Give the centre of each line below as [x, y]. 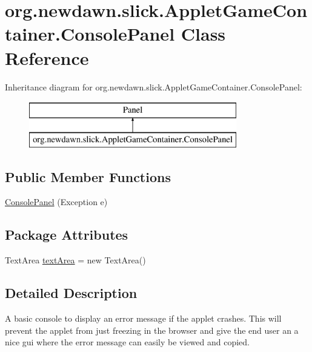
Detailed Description [71, 293]
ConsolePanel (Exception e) [56, 202]
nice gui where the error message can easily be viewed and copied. [127, 342]
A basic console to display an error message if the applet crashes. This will [143, 318]
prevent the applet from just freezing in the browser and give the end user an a [152, 330]
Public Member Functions [88, 176]
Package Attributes [67, 235]
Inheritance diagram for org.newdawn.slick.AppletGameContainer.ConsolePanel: [154, 86]
